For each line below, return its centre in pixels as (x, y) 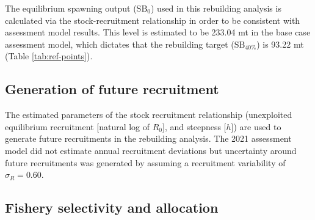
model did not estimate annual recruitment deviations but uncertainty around (151, 150)
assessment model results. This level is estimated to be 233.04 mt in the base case (158, 32)
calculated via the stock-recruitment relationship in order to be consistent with (153, 20)
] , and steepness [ (194, 126)
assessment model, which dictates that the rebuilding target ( (120, 44)
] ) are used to (256, 126)
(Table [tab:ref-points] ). (49, 56)
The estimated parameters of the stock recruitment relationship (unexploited (149, 115)
